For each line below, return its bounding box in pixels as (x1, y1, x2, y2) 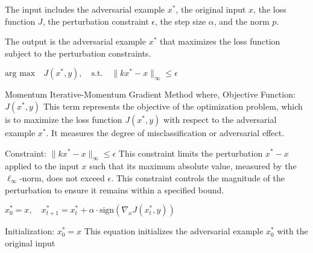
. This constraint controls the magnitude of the (111, 171, 285, 184)
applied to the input (5, 160, 79, 172)
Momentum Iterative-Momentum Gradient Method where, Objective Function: (5, 88, 296, 101)
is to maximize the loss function (5, 113, 122, 125)
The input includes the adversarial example (5, 3, 165, 15)
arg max (5, 69, 36, 78)
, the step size (155, 14, 206, 27)
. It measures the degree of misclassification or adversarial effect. (46, 126, 285, 139)
